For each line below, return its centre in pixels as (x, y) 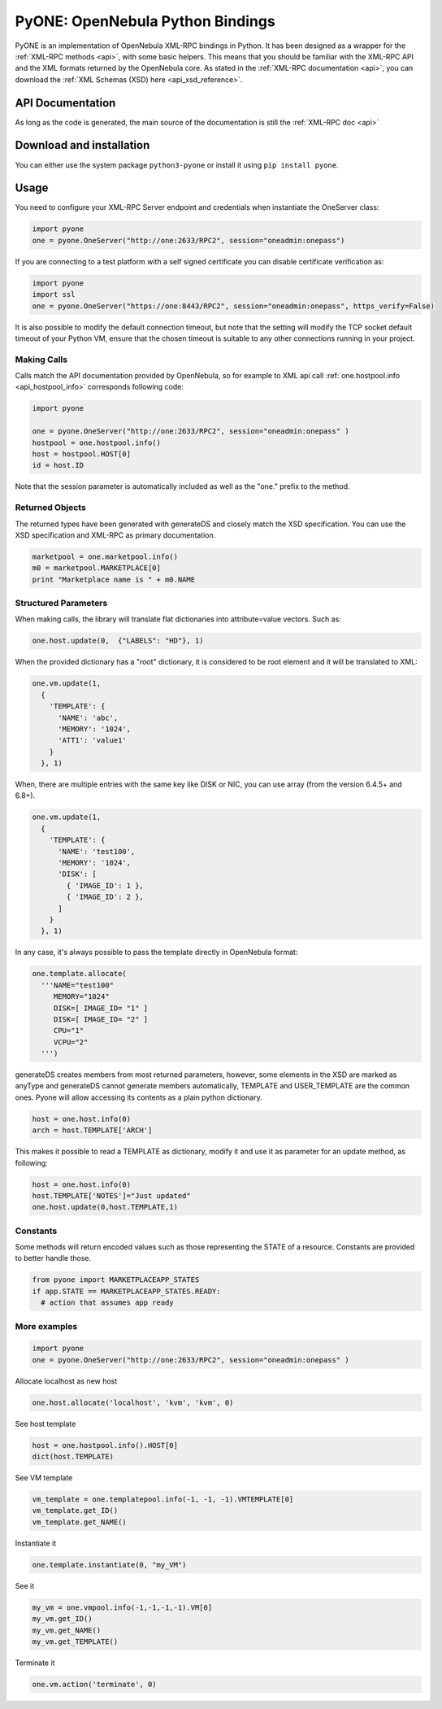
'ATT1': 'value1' (93, 741)
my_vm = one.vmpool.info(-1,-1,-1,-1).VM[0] (122, 1607)
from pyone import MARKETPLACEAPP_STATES (116, 1280)
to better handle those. (53, 1258)
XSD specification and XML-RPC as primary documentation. (115, 535)
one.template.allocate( (80, 974)
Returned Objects (51, 508)
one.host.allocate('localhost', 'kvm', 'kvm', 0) (133, 1402)
